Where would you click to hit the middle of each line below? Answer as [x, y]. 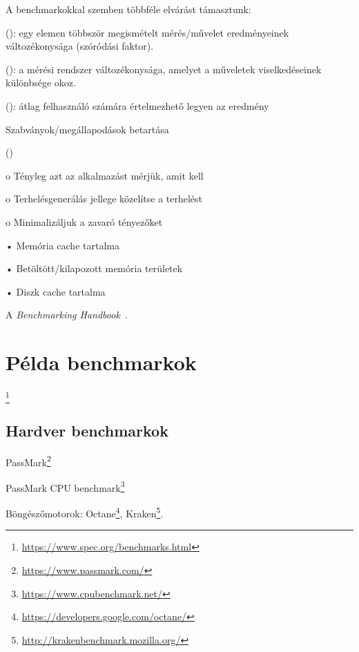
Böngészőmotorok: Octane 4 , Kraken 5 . [85, 512]
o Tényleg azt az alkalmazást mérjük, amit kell [105, 175]
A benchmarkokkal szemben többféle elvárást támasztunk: [128, 9]
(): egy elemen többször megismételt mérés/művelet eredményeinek [147, 32]
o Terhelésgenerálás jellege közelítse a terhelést [104, 199]
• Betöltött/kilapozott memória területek [94, 268]
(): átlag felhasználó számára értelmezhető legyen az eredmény [137, 105]
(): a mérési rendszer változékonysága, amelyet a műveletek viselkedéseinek [164, 69]
